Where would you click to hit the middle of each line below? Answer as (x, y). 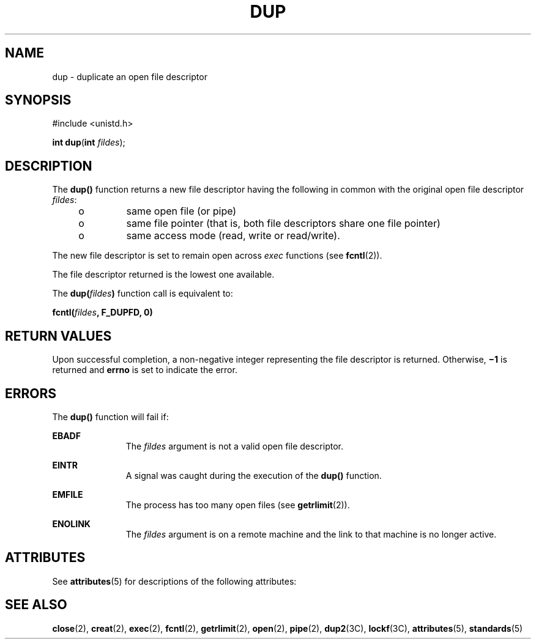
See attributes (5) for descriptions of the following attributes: (174, 581)
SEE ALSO (36, 605)
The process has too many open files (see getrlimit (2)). (238, 505)
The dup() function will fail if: (110, 416)
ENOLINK (71, 524)
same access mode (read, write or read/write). (233, 236)
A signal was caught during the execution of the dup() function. (254, 475)
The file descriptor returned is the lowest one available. (163, 275)
